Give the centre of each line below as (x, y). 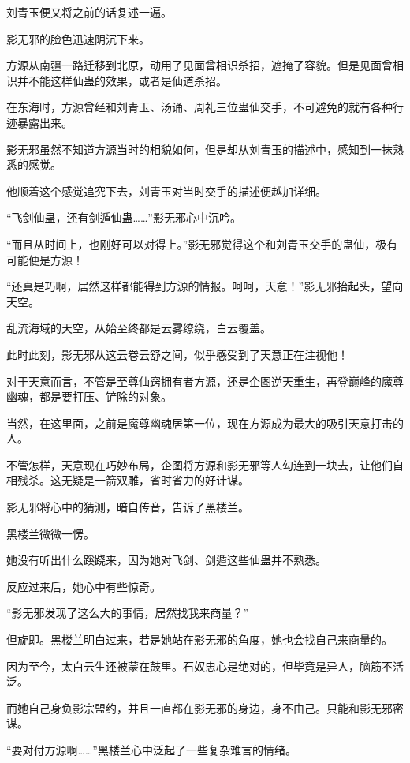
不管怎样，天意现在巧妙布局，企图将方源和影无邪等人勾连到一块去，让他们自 (205, 464)
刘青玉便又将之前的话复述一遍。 (89, 12)
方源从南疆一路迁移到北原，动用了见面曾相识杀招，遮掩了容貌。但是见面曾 (199, 65)
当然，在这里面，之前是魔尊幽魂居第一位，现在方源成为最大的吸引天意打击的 (205, 423)
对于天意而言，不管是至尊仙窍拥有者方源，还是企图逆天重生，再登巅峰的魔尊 (205, 381)
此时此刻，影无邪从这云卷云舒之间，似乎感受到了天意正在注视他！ (177, 354)
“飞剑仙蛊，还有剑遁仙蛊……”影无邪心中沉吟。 (124, 217)
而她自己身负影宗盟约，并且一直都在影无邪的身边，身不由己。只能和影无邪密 (205, 707)
